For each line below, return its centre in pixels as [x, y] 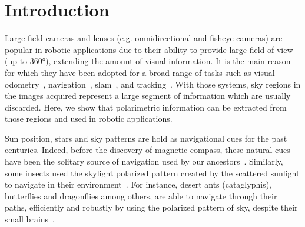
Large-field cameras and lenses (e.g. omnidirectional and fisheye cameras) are [144, 38]
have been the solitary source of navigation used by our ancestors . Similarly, [144, 161]
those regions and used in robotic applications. [89, 118]
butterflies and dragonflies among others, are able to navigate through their [141, 196]
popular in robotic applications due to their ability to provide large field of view [149, 49]
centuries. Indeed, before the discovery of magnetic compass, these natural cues [147, 150]
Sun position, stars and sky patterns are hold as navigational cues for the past [146, 138]
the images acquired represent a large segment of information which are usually [148, 96]
